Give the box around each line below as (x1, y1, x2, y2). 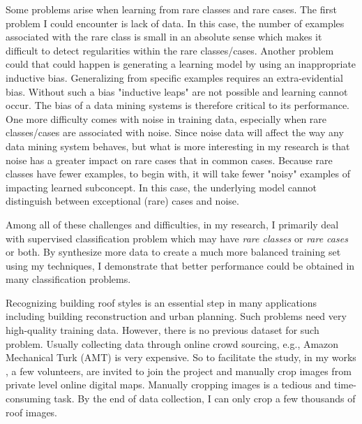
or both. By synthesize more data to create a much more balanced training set (6, 244, 341, 259)
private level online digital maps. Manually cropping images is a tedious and (6, 377, 331, 392)
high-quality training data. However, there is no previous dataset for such (6, 323, 319, 337)
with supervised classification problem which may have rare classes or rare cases (6, 231, 348, 245)
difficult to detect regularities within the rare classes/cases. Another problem (6, 43, 334, 57)
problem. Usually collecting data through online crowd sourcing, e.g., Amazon (6, 336, 339, 351)
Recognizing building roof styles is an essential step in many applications (6, 295, 317, 309)
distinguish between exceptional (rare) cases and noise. (6, 193, 239, 208)
